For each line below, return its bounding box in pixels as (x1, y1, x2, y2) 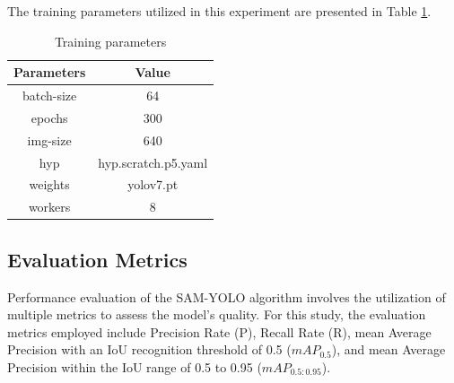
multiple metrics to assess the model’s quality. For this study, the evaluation (7, 305, 426, 324)
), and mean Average (331, 340, 446, 359)
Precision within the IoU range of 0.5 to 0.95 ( (7, 357, 262, 376)
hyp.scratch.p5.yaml (98, 152, 208, 171)
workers (28, 197, 71, 216)
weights (29, 175, 70, 194)
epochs (31, 108, 68, 126)
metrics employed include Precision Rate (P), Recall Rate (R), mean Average (7, 322, 432, 341)
